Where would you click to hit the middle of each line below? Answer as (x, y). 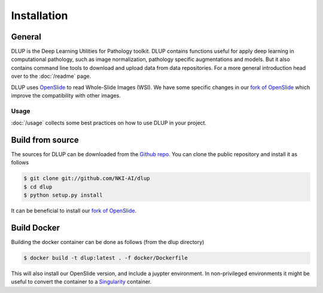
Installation (39, 16)
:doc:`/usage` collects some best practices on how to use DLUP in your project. (109, 123)
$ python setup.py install (63, 195)
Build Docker (35, 228)
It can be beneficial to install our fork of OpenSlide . (74, 211)
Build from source (45, 140)
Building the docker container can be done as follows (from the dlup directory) (108, 242)
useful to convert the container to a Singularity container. (81, 282)
